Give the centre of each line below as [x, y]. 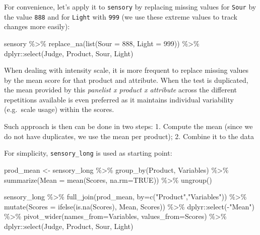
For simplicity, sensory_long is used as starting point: [88, 153]
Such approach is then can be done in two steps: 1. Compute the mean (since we [128, 126]
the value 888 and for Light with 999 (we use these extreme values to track [121, 16]
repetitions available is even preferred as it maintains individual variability [119, 99]
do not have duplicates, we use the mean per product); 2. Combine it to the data [129, 136]
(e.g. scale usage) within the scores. [59, 109]
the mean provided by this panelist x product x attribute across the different [121, 90]
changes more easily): [37, 26]
